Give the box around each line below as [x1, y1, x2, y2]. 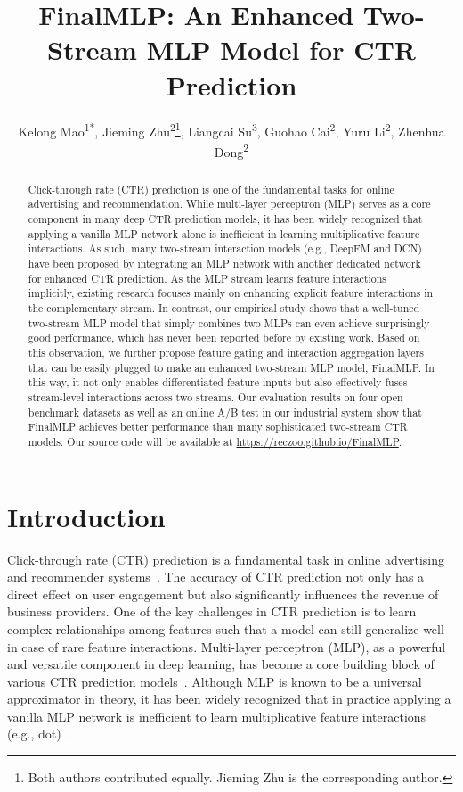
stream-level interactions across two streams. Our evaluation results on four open [28, 389, 403, 404]
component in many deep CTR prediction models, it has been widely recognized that [28, 211, 423, 227]
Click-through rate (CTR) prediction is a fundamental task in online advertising [7, 549, 445, 568]
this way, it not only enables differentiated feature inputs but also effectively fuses [28, 375, 408, 390]
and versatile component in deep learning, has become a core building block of [7, 655, 435, 673]
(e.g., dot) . [7, 724, 71, 743]
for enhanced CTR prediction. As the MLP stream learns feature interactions [28, 270, 387, 285]
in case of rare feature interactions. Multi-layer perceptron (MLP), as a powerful [7, 637, 446, 656]
